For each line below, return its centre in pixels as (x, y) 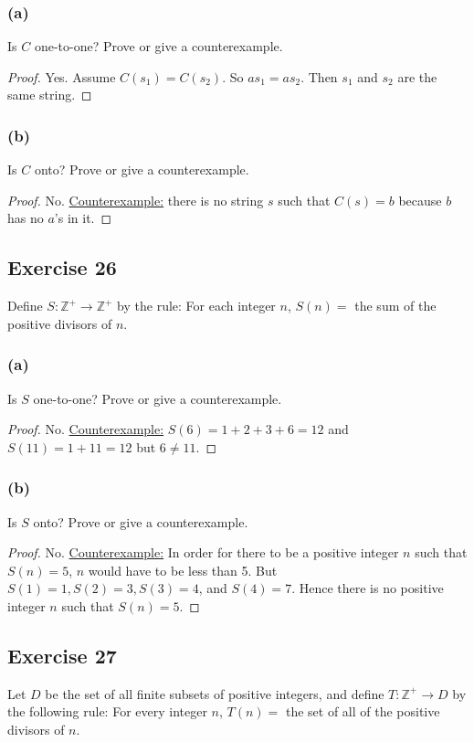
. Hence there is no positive (368, 588)
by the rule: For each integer (196, 306)
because (420, 200)
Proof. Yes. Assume (62, 76)
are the (417, 76)
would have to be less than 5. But (183, 570)
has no (26, 218)
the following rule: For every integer (107, 711)
